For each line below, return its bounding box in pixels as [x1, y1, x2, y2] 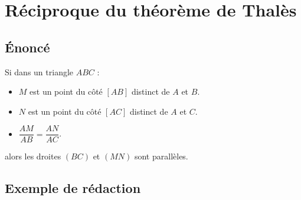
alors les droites [5, 150, 61, 162]
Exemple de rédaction [5, 179, 141, 197]
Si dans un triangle [5, 65, 74, 78]
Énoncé [5, 38, 50, 56]
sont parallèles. [134, 150, 188, 162]
